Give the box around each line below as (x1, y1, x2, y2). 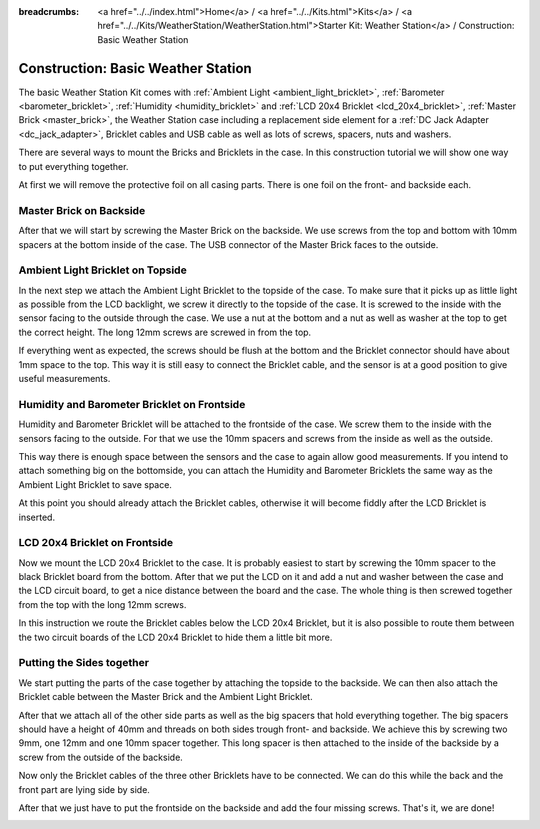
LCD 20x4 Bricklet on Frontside (18, 536, 174, 550)
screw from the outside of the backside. (18, 751, 184, 763)
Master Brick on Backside (18, 203, 146, 217)
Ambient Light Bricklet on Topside (18, 263, 187, 277)
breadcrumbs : (18, 6, 80, 17)
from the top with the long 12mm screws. (18, 598, 187, 610)
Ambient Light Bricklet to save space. (18, 478, 172, 490)
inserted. (18, 511, 55, 523)
